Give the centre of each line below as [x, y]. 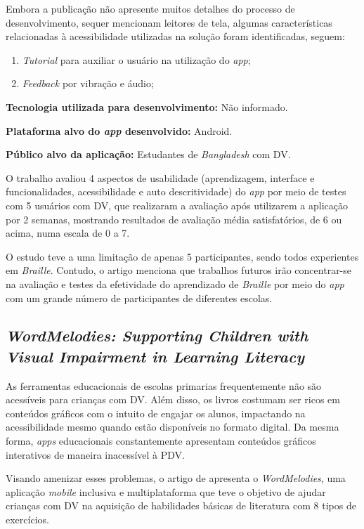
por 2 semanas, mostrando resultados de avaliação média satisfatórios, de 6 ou [174, 219]
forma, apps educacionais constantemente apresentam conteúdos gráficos [161, 441]
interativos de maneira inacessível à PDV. [96, 454]
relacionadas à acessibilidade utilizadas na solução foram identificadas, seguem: [175, 36]
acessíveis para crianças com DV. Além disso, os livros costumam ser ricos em [173, 399]
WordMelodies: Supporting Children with [157, 335]
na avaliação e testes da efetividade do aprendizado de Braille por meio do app [175, 283]
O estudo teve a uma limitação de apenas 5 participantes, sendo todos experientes [182, 256]
